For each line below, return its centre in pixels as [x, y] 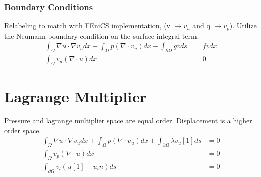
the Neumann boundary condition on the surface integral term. [102, 35]
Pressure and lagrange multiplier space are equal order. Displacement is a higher [128, 120]
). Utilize [243, 25]
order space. [23, 130]
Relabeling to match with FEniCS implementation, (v [87, 25]
